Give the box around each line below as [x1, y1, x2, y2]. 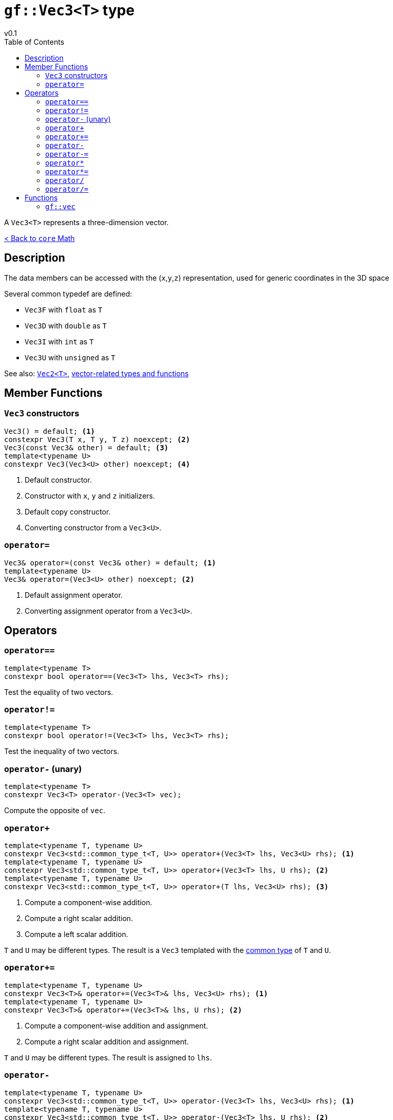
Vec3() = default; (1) [4, 427, 95, 435]
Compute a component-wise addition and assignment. [25, 1021, 208, 1030]
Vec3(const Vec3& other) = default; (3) [4, 443, 169, 452]
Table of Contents [4, 37, 65, 46]
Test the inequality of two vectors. [4, 746, 120, 756]
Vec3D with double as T [25, 321, 107, 330]
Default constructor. [25, 475, 92, 484]
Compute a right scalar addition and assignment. [25, 1037, 189, 1046]
